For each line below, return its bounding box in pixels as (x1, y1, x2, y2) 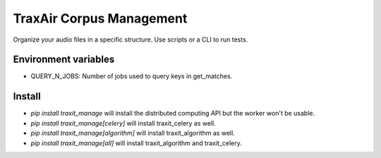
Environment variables (13, 54, 115, 66)
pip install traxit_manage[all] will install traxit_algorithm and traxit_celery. (30, 138, 243, 147)
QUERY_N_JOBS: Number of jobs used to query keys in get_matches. (30, 72, 233, 80)
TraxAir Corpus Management (13, 11, 188, 26)
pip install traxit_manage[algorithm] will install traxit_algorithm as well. (30, 129, 236, 138)
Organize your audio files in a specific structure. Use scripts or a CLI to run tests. (13, 35, 248, 44)
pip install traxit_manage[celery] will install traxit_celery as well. (30, 119, 217, 127)
